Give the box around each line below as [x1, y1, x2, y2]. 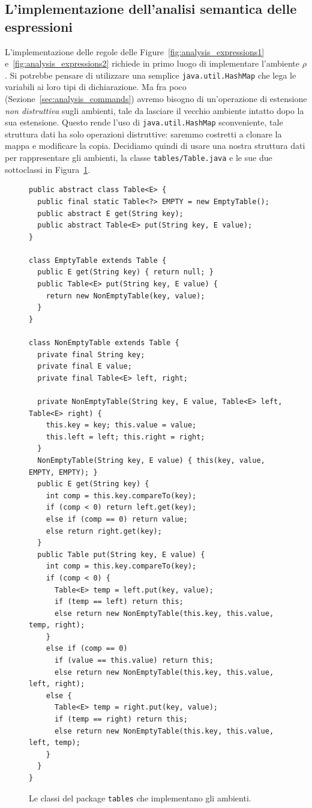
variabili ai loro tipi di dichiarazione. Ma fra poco [5, 80, 187, 93]
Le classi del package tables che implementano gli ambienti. [29, 791, 251, 804]
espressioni [5, 17, 73, 35]
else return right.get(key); [46, 526, 162, 535]
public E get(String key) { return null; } [37, 268, 214, 277]
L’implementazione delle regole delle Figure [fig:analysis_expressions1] [5, 45, 265, 58]
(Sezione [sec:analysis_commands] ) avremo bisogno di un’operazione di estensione [5, 92, 307, 105]
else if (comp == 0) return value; [46, 514, 188, 523]
